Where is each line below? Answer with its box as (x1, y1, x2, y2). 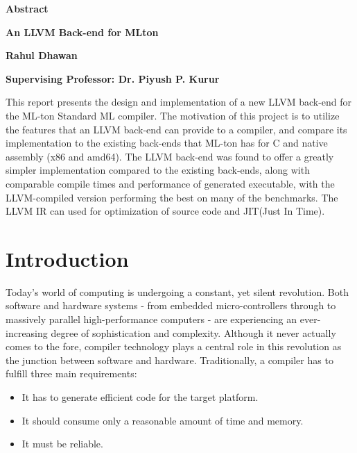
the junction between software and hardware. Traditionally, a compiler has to (6, 352, 333, 367)
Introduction (6, 244, 129, 272)
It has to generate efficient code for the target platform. (21, 390, 259, 404)
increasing (6, 325, 48, 340)
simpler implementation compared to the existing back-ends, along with (6, 163, 310, 177)
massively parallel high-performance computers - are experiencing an (6, 312, 297, 327)
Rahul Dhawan (6, 48, 78, 63)
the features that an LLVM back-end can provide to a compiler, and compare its (6, 122, 347, 136)
